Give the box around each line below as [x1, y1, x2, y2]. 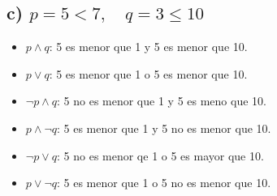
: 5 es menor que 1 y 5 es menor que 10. [49, 38, 248, 55]
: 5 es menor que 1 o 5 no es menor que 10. [57, 174, 271, 191]
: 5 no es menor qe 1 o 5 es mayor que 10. [57, 147, 264, 164]
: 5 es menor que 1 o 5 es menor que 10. [49, 65, 248, 82]
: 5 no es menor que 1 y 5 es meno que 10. [57, 92, 266, 109]
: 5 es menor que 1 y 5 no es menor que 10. [57, 119, 271, 136]
